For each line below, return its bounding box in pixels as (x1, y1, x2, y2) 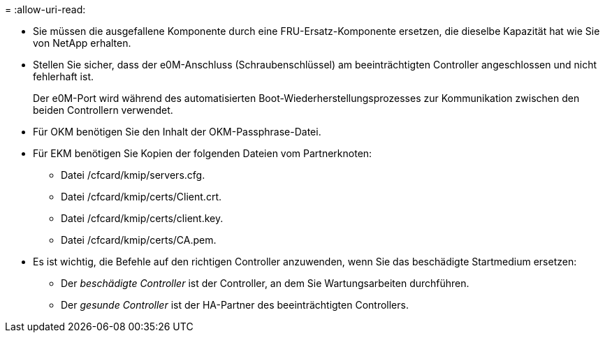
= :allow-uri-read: (5, 3, 86, 15)
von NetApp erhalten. (33, 37, 131, 49)
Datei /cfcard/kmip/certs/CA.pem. (61, 234, 217, 246)
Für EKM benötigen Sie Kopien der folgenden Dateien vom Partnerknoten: (33, 147, 372, 159)
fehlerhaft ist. (33, 71, 94, 82)
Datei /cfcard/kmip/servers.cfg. (61, 169, 205, 181)
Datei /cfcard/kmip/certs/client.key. (61, 212, 224, 224)
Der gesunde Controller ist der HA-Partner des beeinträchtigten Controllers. (61, 299, 409, 311)
